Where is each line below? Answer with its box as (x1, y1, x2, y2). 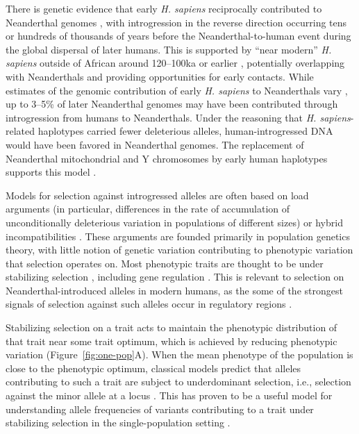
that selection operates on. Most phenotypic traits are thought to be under (6, 256, 324, 270)
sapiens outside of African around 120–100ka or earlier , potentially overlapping (6, 56, 345, 70)
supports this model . (6, 165, 97, 179)
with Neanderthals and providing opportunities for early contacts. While (6, 69, 314, 83)
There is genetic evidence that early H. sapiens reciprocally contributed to (6, 1, 322, 15)
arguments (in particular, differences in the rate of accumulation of (6, 201, 290, 216)
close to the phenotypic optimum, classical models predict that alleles (6, 360, 301, 375)
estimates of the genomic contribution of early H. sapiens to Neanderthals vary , (6, 83, 348, 97)
